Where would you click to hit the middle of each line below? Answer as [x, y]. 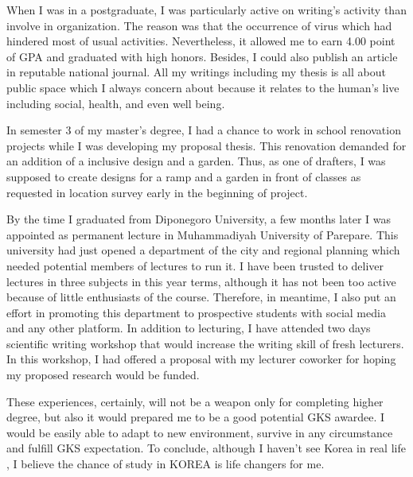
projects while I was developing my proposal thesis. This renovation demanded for [206, 145]
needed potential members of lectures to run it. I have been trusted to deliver [195, 265]
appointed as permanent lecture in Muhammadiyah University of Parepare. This [203, 234]
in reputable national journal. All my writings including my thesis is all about [196, 72]
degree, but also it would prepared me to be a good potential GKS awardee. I [196, 417]
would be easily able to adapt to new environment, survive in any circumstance [200, 432]
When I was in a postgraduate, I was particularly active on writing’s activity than [206, 10]
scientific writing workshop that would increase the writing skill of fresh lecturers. [205, 343]
